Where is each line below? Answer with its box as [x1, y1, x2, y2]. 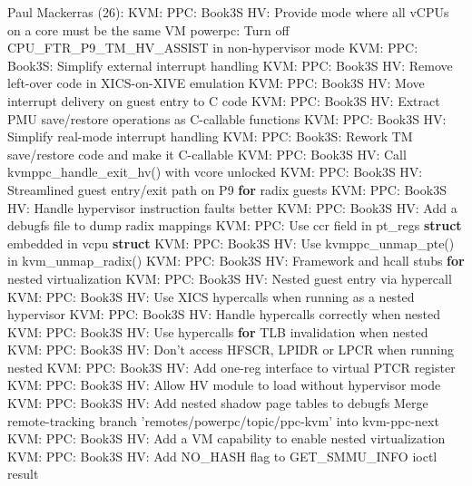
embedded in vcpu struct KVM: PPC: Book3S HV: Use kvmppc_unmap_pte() [7, 233, 455, 252]
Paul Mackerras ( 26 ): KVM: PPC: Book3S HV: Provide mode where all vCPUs [7, 3, 449, 21]
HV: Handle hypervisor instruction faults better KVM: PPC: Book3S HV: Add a [7, 198, 457, 217]
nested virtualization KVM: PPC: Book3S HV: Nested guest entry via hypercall [7, 268, 452, 287]
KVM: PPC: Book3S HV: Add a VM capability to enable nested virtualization [7, 429, 446, 448]
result [7, 464, 39, 483]
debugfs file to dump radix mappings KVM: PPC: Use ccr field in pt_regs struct [7, 216, 462, 235]
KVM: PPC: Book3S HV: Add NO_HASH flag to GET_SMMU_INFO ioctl [7, 446, 438, 465]
